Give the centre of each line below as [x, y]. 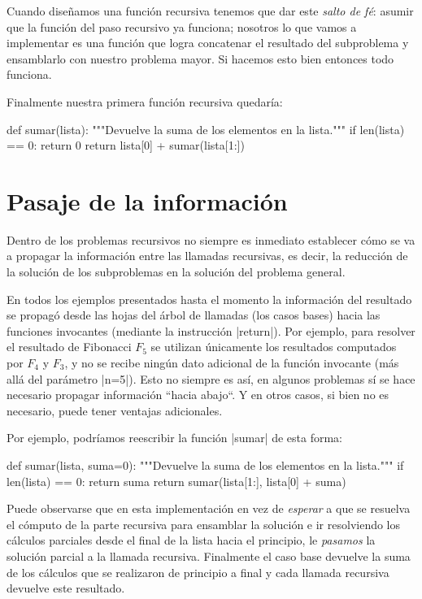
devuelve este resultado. [66, 588]
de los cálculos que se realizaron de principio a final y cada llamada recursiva [198, 572]
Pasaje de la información [147, 200]
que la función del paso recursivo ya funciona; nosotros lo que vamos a [182, 26]
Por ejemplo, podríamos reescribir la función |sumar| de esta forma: [175, 438]
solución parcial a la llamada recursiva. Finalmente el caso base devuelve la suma [209, 556]
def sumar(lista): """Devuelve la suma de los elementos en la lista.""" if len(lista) [206, 129]
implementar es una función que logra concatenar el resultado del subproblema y [208, 43]
